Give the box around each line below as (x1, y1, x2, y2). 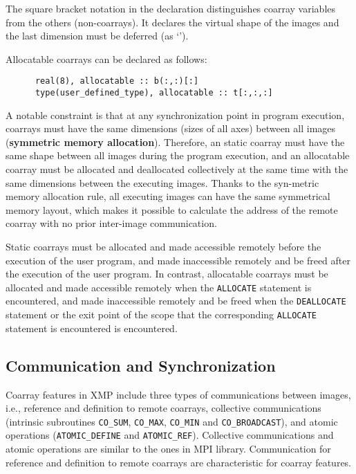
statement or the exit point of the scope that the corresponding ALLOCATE (6, 307, 317, 322)
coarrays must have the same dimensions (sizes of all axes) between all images (6, 121, 336, 136)
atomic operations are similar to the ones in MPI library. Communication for (6, 441, 331, 456)
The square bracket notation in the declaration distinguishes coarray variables (6, 1, 336, 15)
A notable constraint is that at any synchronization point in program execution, (6, 107, 345, 122)
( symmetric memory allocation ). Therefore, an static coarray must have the (6, 134, 345, 149)
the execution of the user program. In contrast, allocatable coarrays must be (6, 266, 328, 281)
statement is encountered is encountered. (6, 320, 178, 335)
